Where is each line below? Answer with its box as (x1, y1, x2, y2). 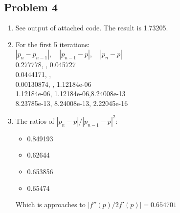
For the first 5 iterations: (15, 39, 90, 49)
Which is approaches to (15, 199, 86, 210)
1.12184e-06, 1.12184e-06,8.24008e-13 (15, 88, 126, 99)
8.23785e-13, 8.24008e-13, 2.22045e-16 (15, 98, 128, 108)
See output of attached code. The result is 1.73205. (15, 23, 168, 33)
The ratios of (15, 115, 54, 126)
